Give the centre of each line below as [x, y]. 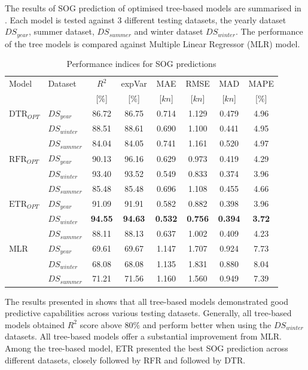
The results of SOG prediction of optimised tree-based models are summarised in [153, 8]
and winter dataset [169, 31]
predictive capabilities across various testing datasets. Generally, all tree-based [148, 313]
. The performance [269, 31]
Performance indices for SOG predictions [141, 64]
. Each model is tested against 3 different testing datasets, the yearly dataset [146, 19]
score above [101, 324]
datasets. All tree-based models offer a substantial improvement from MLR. [143, 336]
